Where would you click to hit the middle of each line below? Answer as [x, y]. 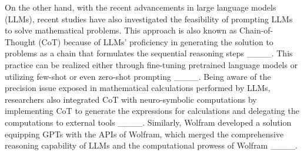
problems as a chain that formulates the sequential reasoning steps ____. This [149, 53]
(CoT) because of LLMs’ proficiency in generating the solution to [156, 41]
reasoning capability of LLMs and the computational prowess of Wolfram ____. [151, 145]
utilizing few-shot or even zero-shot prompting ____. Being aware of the [138, 76]
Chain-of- [256, 30]
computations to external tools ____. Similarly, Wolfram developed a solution [148, 122]
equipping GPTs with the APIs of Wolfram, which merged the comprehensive [144, 134]
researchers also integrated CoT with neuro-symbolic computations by [131, 99]
